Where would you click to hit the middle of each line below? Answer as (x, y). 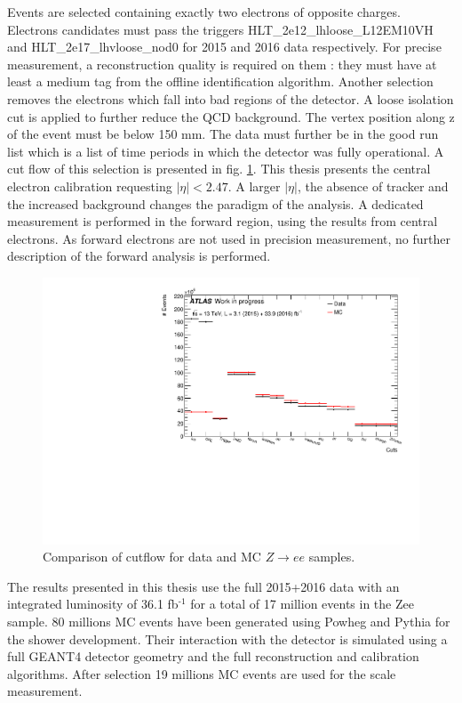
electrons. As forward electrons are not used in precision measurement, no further (229, 238)
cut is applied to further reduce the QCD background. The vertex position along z (231, 116)
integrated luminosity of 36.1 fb (93, 604)
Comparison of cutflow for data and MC (152, 557)
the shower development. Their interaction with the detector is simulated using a (227, 638)
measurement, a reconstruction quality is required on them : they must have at (222, 64)
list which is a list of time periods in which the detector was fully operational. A (226, 151)
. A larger (254, 186)
